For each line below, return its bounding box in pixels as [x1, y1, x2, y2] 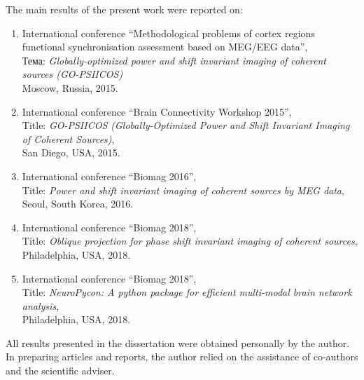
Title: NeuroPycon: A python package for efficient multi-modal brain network [22, 285, 352, 299]
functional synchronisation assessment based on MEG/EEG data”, [22, 39, 308, 54]
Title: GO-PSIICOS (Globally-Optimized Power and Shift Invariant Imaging [22, 118, 350, 133]
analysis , [22, 298, 59, 313]
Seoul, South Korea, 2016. [22, 196, 134, 211]
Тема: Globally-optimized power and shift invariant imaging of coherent [22, 53, 326, 67]
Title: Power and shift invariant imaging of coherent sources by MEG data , [22, 182, 344, 197]
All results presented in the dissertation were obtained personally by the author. [6, 335, 350, 350]
